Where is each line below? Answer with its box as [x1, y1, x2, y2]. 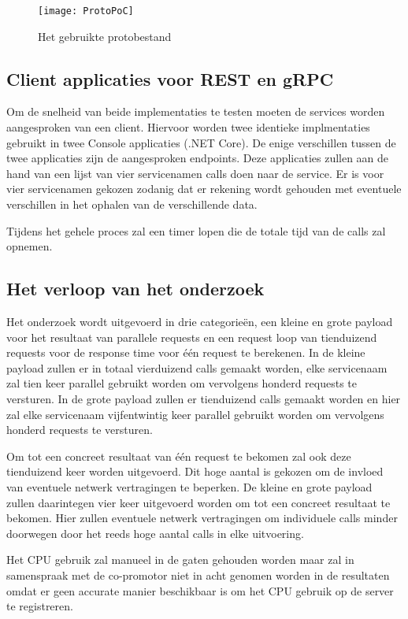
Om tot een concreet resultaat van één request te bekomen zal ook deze [6, 447, 351, 464]
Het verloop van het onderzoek [6, 276, 265, 301]
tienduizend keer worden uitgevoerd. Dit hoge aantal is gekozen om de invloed [6, 463, 384, 480]
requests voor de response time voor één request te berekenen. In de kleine [6, 344, 365, 361]
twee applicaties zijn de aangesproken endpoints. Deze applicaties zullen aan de [6, 150, 389, 166]
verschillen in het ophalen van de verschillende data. [6, 196, 258, 213]
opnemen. [6, 238, 53, 254]
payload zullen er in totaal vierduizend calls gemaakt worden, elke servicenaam [6, 359, 388, 376]
